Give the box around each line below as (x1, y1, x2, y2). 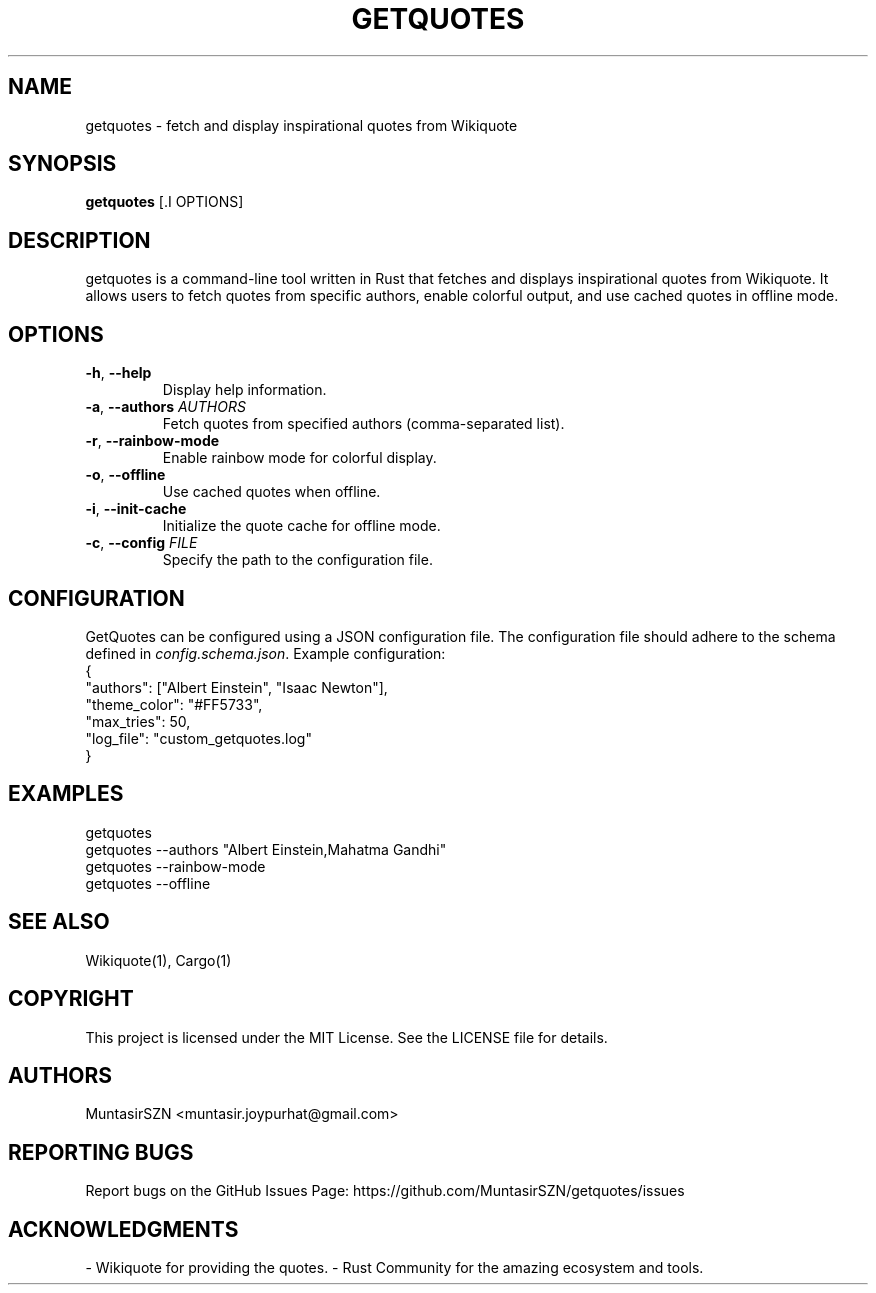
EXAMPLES (8, 781, 124, 807)
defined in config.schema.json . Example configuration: (85, 644, 446, 662)
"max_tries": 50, (85, 712, 191, 730)
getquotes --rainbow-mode (85, 857, 266, 875)
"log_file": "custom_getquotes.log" (85, 729, 312, 747)
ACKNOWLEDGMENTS (8, 1216, 239, 1242)
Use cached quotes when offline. (162, 483, 381, 501)
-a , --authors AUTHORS (85, 398, 246, 416)
